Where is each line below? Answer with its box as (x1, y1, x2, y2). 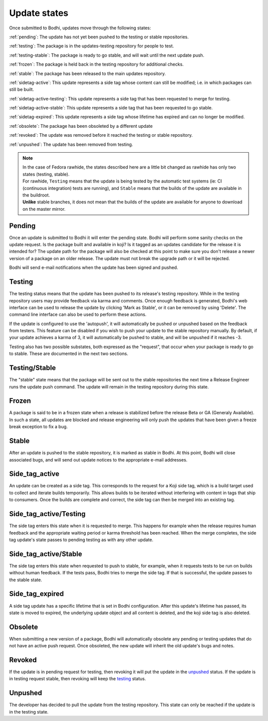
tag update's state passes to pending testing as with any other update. (9, 537, 153, 542)
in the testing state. (9, 709, 49, 715)
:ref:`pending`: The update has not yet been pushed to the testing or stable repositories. (9, 34, 189, 40)
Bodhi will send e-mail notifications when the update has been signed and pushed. (9, 265, 178, 270)
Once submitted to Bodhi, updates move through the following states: (9, 25, 151, 31)
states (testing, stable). (22, 171, 69, 177)
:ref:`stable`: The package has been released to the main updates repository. (9, 70, 166, 77)
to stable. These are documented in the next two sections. (9, 351, 129, 357)
